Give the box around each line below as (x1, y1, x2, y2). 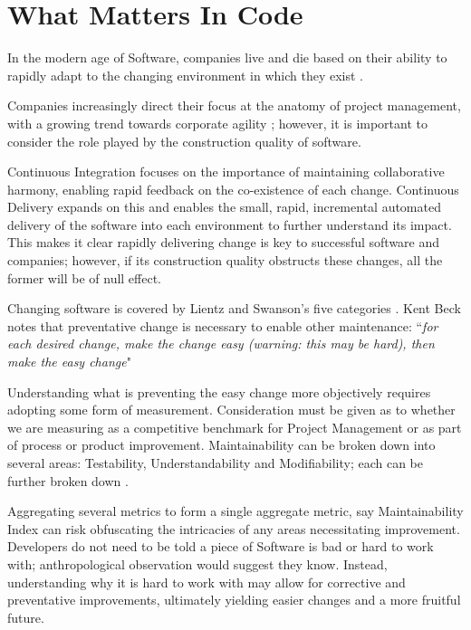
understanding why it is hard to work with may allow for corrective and (7, 572, 406, 591)
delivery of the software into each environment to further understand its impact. (7, 215, 452, 234)
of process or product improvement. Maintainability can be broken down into (7, 435, 436, 454)
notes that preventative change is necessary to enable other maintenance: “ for (7, 316, 438, 335)
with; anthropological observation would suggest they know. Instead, (7, 554, 388, 573)
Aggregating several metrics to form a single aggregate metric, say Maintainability (7, 501, 464, 520)
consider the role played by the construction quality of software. (7, 131, 361, 150)
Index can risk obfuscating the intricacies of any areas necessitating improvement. (7, 519, 460, 538)
